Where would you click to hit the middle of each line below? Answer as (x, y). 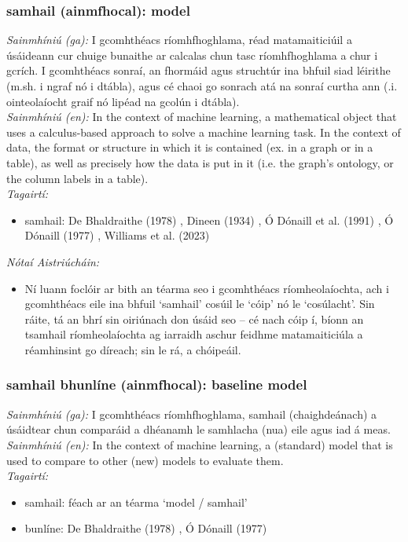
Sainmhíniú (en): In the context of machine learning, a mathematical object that (202, 117)
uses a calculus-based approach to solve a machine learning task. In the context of (204, 132)
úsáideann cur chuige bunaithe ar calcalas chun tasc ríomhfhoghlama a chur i (192, 55)
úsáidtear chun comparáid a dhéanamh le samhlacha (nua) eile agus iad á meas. (198, 429)
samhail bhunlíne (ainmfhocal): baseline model (157, 385)
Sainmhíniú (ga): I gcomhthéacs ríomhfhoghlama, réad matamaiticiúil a (179, 40)
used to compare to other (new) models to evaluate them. (145, 460)
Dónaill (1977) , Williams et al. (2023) (117, 235)
